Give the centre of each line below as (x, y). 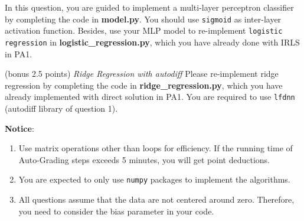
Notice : (19, 128)
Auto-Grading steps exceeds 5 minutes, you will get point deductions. (144, 159)
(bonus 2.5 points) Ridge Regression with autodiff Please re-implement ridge (142, 74)
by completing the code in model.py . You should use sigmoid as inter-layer (143, 19)
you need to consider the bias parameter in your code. (116, 211)
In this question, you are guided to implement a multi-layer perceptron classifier (149, 7)
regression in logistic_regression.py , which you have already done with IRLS (152, 42)
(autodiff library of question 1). (61, 108)
